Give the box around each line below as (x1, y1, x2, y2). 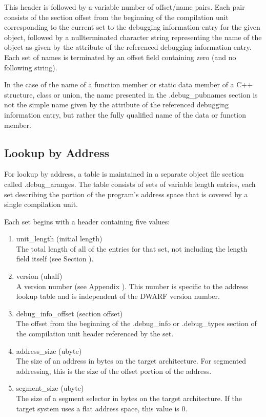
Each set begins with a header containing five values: (4, 216, 170, 226)
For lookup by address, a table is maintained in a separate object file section (4, 168, 244, 179)
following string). (4, 62, 57, 72)
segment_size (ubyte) (16, 383, 84, 393)
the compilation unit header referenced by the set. (16, 328, 174, 339)
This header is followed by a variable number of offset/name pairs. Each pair (4, 2, 245, 12)
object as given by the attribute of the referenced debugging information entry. (4, 42, 252, 52)
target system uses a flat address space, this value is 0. (16, 403, 188, 413)
